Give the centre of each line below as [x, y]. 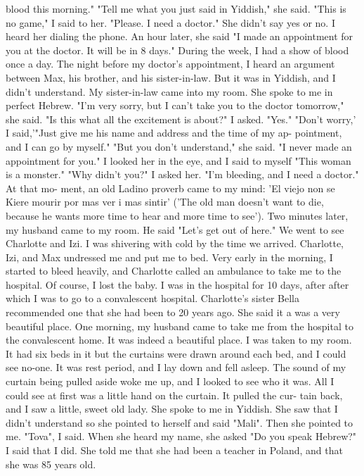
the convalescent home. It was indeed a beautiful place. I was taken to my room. [179, 340]
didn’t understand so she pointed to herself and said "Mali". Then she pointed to [180, 422]
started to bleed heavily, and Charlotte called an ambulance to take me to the [174, 271]
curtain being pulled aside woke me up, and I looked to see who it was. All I [170, 381]
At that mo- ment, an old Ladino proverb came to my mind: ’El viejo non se [170, 188]
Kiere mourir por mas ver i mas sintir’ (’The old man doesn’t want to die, [165, 202]
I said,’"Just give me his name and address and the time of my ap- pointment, [174, 133]
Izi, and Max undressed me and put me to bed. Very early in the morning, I [169, 257]
